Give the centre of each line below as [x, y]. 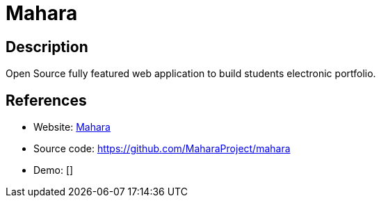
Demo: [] [54, 170]
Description [47, 47]
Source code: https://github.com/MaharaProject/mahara [162, 149]
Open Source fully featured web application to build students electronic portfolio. [191, 74]
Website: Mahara [72, 127]
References [46, 100]
